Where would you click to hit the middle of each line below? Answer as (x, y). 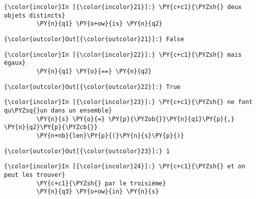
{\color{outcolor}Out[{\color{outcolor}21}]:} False (94, 39)
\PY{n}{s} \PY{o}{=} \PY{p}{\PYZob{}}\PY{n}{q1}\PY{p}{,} (136, 119)
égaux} (15, 63)
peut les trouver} (35, 175)
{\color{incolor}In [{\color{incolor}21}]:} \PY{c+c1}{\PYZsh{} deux (123, 7)
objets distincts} (35, 15)
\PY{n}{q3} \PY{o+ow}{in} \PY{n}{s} (98, 192)
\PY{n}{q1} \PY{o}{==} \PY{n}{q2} (94, 71)
